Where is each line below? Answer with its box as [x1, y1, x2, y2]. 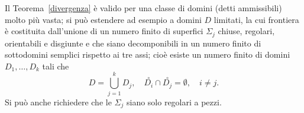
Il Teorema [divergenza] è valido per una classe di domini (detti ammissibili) [5, 2, 282, 14]
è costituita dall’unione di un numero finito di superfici [5, 25, 203, 37]
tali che [42, 59, 69, 72]
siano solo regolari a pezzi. [126, 95, 222, 108]
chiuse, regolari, [218, 25, 275, 37]
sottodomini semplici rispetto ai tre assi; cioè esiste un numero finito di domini [5, 48, 290, 61]
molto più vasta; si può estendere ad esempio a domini [5, 13, 202, 25]
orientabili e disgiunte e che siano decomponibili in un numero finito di [5, 36, 261, 49]
